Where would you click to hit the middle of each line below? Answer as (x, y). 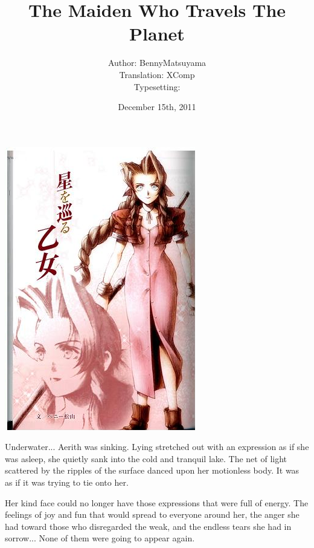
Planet (157, 34)
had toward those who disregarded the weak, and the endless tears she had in (148, 526)
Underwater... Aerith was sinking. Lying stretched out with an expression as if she (157, 447)
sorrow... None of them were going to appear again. (100, 538)
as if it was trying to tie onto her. (67, 482)
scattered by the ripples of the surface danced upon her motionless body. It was (152, 470)
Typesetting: (157, 86)
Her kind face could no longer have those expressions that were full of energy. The (157, 502)
